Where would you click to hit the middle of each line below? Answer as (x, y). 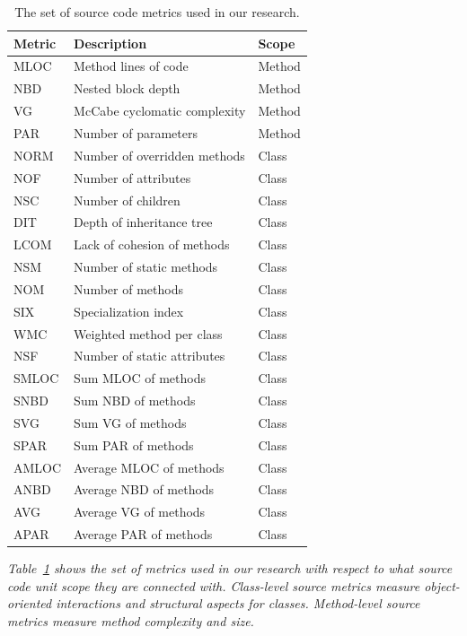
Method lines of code (131, 66)
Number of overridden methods (159, 155)
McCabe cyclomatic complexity (160, 111)
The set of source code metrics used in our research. (157, 12)
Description (110, 43)
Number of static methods (146, 267)
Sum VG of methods (130, 422)
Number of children (127, 200)
